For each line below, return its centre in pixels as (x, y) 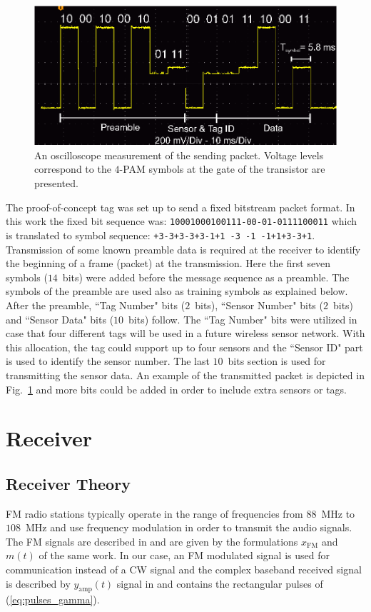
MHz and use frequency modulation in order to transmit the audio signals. (189, 527)
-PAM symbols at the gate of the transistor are (222, 169)
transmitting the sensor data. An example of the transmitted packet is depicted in (185, 375)
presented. (56, 183)
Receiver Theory (68, 483)
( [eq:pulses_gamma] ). (53, 600)
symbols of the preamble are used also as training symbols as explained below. (177, 291)
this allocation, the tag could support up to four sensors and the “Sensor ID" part (184, 347)
